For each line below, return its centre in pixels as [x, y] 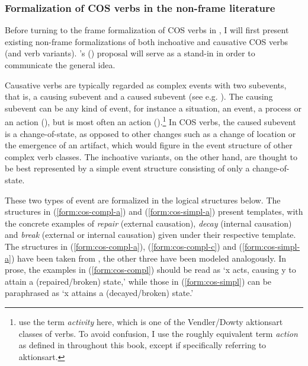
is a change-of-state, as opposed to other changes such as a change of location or [150, 133]
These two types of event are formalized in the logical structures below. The [143, 200]
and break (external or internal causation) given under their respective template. [150, 235]
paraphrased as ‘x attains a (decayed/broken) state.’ [99, 293]
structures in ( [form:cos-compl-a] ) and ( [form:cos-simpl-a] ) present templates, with [154, 211]
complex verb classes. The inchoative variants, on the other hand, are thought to [151, 156]
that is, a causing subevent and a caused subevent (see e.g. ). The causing [139, 96]
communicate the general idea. [60, 65]
